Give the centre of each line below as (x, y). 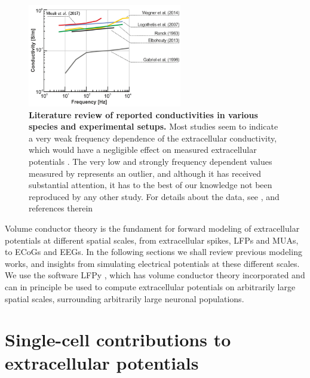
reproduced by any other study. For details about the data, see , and (154, 196)
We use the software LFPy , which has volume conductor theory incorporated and (155, 275)
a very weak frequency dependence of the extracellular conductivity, (153, 138)
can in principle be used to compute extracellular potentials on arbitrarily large (150, 286)
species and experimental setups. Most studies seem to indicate (154, 126)
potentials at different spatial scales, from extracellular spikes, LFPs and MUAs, (152, 240)
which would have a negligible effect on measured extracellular (143, 150)
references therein (61, 208)
